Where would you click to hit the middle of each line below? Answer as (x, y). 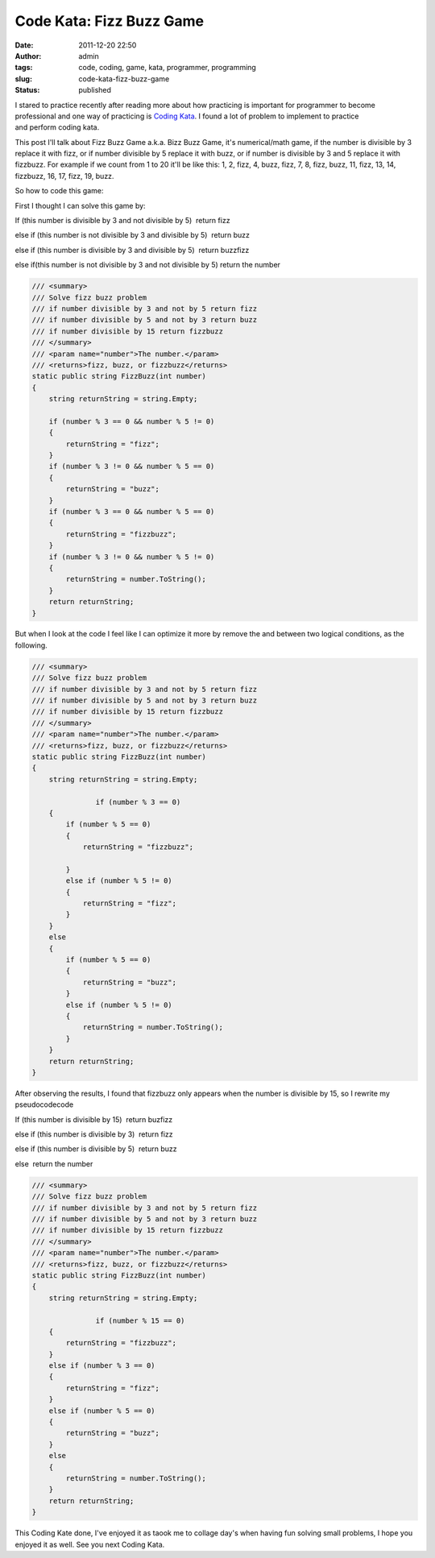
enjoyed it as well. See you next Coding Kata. (90, 1544)
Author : (28, 56)
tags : (24, 68)
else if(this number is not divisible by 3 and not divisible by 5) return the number (148, 265)
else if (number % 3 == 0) (102, 1366)
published (95, 90)
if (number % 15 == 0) (140, 1320)
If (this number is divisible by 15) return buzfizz (94, 1119)
